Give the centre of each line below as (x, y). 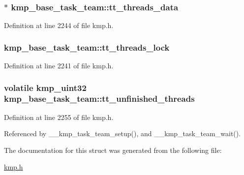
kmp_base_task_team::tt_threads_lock (87, 47)
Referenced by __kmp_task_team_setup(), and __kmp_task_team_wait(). (122, 133)
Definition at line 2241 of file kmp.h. (59, 66)
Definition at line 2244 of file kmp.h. (59, 25)
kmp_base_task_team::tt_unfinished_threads (99, 99)
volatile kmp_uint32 (45, 87)
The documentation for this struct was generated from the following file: (113, 150)
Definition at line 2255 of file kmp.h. (59, 117)
